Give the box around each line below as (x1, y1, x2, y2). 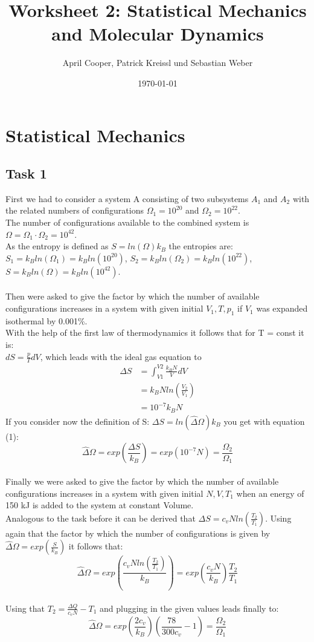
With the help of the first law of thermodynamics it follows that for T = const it (5, 326, 304, 339)
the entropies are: (168, 240, 233, 252)
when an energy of (236, 486, 304, 499)
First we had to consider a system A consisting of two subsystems (5, 192, 249, 205)
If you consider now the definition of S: (5, 414, 150, 427)
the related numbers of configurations (5, 204, 144, 217)
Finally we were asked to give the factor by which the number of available (5, 474, 279, 487)
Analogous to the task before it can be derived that (5, 511, 196, 524)
